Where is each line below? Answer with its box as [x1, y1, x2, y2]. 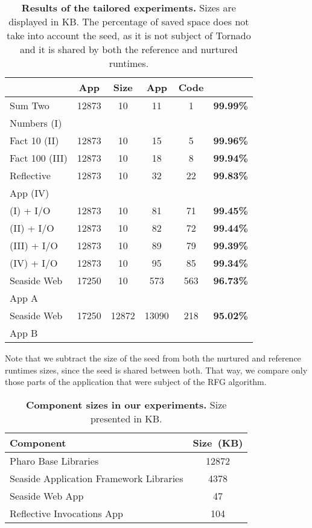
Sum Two [10, 98, 49, 112]
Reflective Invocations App [10, 506, 123, 520]
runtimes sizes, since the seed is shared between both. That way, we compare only [5, 363, 308, 376]
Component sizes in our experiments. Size [26, 397, 227, 412]
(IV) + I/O [10, 256, 58, 270]
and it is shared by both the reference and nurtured [19, 42, 238, 56]
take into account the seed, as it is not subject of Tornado [6, 28, 251, 42]
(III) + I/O [10, 238, 59, 252]
